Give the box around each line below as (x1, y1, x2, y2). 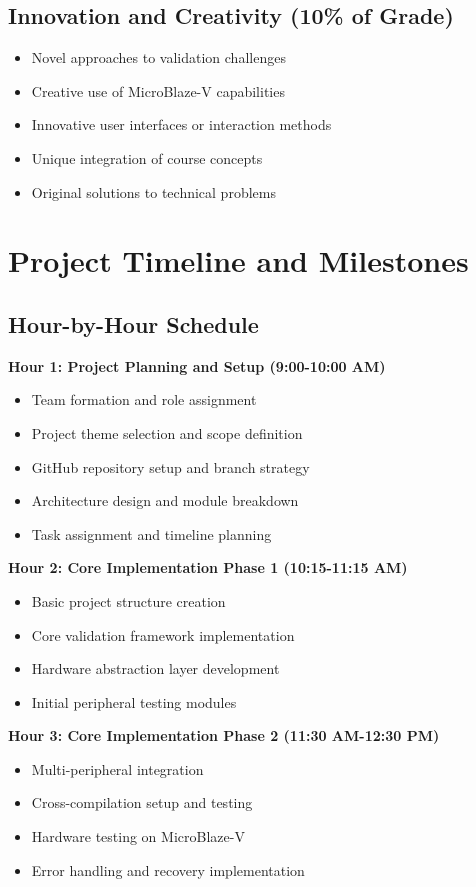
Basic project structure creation (31, 590, 226, 611)
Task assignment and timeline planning (31, 523, 272, 544)
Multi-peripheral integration (31, 758, 204, 779)
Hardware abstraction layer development (31, 658, 280, 679)
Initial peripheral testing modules (31, 691, 237, 712)
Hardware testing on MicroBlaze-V (31, 826, 245, 847)
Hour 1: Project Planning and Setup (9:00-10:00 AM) (8, 355, 386, 376)
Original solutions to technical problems (31, 181, 276, 202)
